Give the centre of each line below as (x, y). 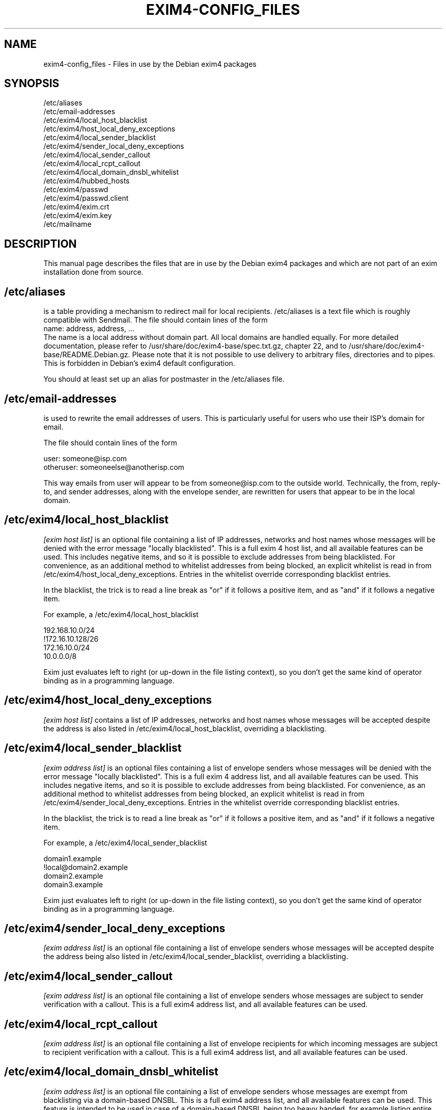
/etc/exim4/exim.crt (76, 207)
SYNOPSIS (32, 84)
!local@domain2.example (86, 867)
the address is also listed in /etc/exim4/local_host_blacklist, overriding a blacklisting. (185, 728)
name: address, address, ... (89, 329)
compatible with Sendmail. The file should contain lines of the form (156, 320)
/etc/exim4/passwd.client (86, 198)
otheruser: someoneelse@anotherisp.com (114, 467)
